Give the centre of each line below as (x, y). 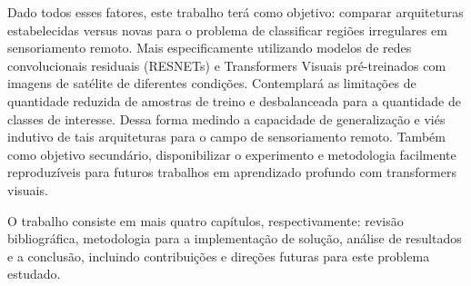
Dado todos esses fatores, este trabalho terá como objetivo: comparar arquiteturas (235, 12)
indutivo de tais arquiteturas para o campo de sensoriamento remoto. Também (226, 137)
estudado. (34, 274)
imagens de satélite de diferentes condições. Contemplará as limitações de (212, 83)
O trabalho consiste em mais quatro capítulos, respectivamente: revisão (205, 220)
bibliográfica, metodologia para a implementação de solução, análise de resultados (235, 238)
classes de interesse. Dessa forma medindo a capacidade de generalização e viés (226, 118)
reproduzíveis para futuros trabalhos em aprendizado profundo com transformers (232, 172)
